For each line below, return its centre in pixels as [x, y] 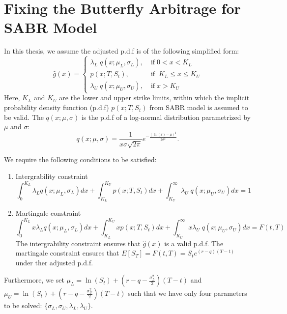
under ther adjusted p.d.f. [54, 262]
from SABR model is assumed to [199, 107]
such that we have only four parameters [187, 293]
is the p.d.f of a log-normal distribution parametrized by [166, 117]
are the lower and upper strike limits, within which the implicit [154, 98]
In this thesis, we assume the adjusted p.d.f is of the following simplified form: [122, 51]
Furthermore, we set [34, 280]
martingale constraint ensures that [67, 253]
